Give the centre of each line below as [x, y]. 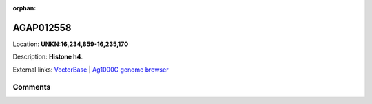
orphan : [24, 8]
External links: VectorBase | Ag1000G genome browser [91, 70]
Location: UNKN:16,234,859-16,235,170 [71, 44]
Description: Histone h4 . [48, 57]
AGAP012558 [42, 28]
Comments [32, 87]
